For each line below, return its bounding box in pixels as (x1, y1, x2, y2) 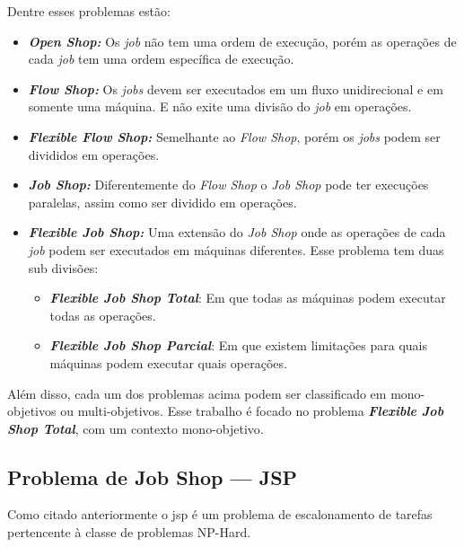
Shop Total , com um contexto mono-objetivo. (7, 419, 264, 437)
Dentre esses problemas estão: (7, 2, 171, 20)
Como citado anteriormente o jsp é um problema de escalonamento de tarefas (7, 505, 433, 524)
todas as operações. (49, 305, 156, 324)
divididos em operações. (28, 145, 160, 163)
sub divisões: (28, 258, 99, 277)
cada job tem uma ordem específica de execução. (28, 49, 294, 68)
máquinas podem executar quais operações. (49, 353, 287, 372)
